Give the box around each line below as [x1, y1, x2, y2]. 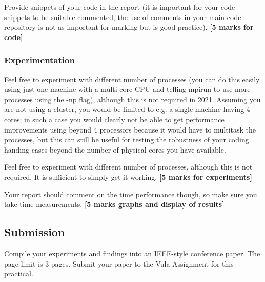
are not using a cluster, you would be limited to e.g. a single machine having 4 [4, 104, 250, 115]
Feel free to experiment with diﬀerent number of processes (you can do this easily [4, 73, 260, 84]
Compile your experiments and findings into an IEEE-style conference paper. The [4, 248, 260, 258]
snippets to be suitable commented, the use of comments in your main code [4, 11, 241, 22]
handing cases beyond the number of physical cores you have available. [4, 144, 226, 155]
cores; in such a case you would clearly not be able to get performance [4, 114, 225, 124]
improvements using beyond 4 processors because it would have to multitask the [4, 124, 256, 135]
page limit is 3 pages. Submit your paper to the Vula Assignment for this [4, 258, 234, 269]
